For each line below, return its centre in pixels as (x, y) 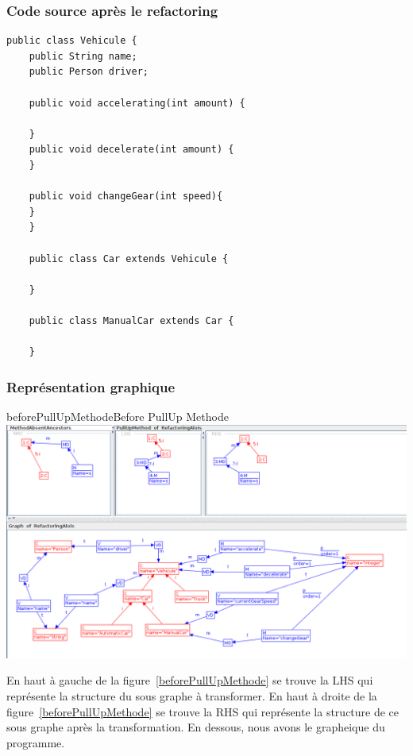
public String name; (83, 56)
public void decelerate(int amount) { (131, 150)
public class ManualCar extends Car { (131, 320)
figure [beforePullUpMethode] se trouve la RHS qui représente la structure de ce (203, 711)
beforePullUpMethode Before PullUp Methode (118, 416)
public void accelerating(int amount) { (137, 103)
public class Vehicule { (72, 41)
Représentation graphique (91, 386)
